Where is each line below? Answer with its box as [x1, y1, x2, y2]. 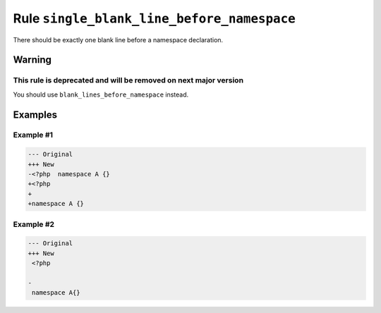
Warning [13, 54, 52, 66]
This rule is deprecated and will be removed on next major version [13, 75, 243, 85]
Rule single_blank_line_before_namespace [13, 11, 296, 26]
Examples [13, 109, 58, 121]
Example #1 [13, 130, 53, 140]
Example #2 [13, 219, 55, 229]
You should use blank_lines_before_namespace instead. [13, 90, 189, 99]
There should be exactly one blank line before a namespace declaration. [13, 35, 224, 44]
